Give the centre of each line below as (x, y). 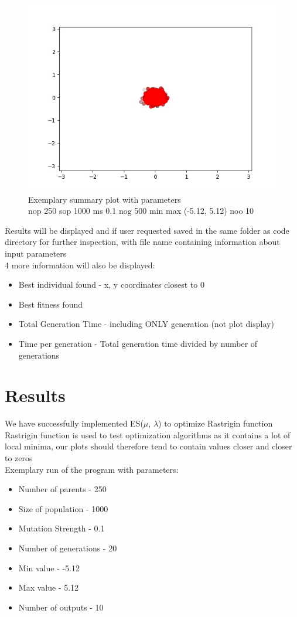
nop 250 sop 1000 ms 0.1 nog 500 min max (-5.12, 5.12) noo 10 (141, 211)
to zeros (19, 458)
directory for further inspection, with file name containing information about (142, 242)
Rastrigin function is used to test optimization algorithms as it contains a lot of (148, 434)
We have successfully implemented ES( (74, 423)
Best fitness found (51, 304)
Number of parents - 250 (62, 489)
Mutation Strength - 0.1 (62, 528)
